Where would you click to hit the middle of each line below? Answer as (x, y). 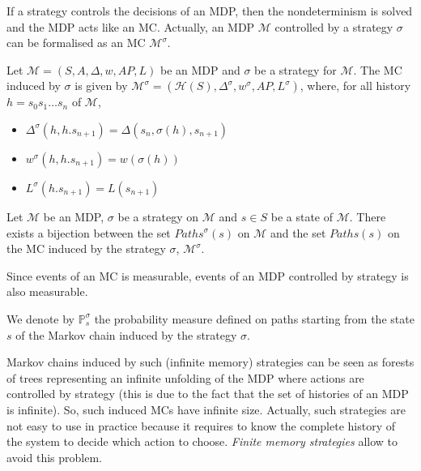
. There (368, 216)
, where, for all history (355, 86)
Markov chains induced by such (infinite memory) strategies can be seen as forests (210, 362)
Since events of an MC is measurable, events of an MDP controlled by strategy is (208, 275)
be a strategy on (158, 216)
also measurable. (47, 291)
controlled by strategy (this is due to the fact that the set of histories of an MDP (208, 394)
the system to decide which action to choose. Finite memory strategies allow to (202, 441)
